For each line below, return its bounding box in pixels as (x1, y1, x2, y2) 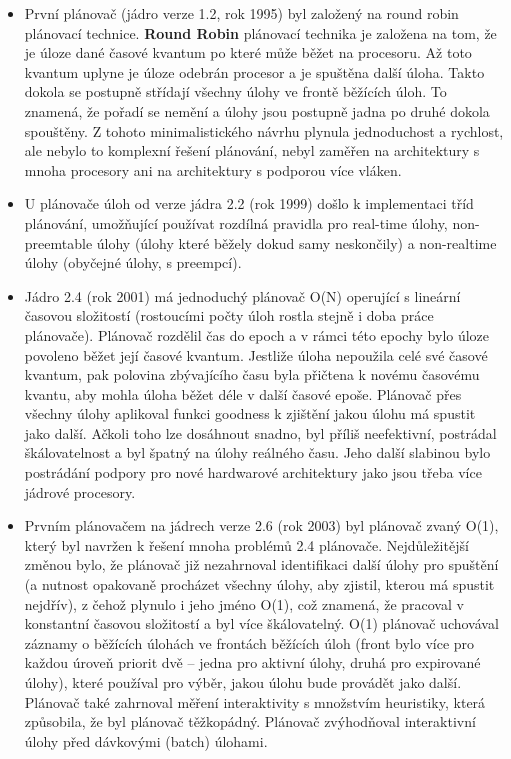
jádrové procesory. (24, 481, 136, 502)
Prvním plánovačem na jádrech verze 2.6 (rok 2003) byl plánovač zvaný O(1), (24, 515, 499, 536)
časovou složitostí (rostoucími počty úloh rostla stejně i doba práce (24, 305, 434, 326)
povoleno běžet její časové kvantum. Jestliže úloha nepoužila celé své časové (24, 344, 488, 365)
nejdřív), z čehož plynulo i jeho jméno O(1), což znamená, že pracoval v (24, 593, 464, 614)
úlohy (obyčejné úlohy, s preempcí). (24, 252, 242, 273)
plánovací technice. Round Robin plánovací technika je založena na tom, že (24, 22, 497, 43)
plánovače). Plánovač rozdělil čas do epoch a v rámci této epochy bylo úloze (24, 324, 490, 345)
